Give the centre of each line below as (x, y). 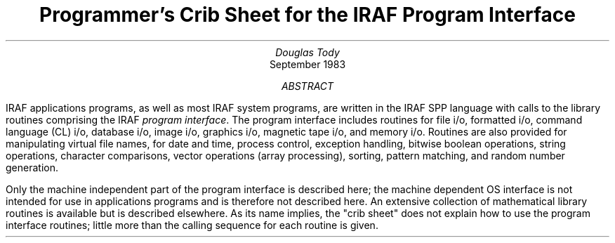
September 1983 (307, 64)
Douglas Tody (307, 52)
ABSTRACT (307, 86)
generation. (32, 167)
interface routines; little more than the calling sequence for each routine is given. (192, 225)
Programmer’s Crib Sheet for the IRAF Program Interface (307, 15)
